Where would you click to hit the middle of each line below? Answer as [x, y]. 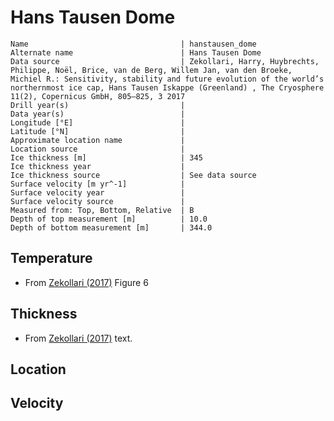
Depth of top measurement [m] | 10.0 [109, 219]
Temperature [51, 258]
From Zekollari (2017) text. [78, 338]
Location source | [98, 149]
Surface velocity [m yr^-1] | [98, 184]
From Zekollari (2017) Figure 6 [86, 282]
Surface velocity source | [98, 201]
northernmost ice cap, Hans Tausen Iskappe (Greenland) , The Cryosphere [167, 87]
